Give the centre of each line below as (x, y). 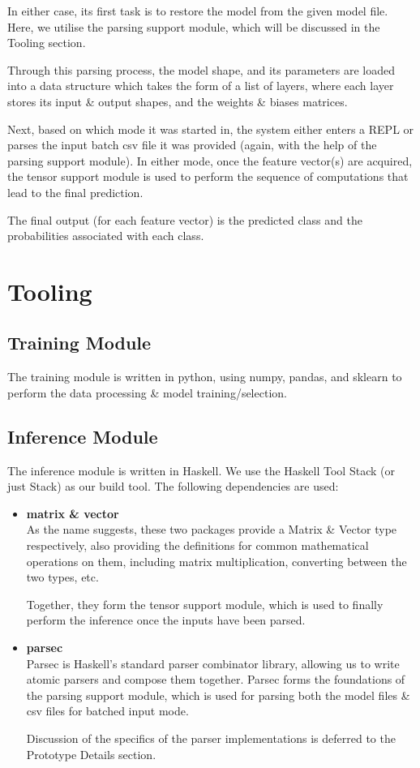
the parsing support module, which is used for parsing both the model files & (218, 695)
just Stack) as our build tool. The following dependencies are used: (173, 486)
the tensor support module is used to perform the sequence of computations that (208, 176)
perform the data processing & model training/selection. (147, 392)
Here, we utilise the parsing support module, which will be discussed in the (194, 26)
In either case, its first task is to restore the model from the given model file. (198, 11)
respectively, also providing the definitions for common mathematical (197, 545)
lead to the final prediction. (75, 192)
